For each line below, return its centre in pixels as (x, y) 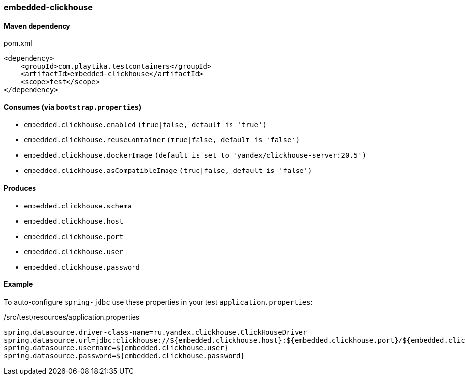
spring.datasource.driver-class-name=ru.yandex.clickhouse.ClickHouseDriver (156, 332)
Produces (20, 188)
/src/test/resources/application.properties (72, 317)
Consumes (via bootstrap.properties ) (73, 107)
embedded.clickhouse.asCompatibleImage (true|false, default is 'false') (168, 171)
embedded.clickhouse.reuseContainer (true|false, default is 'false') (162, 140)
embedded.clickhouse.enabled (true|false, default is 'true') (145, 125)
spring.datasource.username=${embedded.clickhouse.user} (116, 348)
